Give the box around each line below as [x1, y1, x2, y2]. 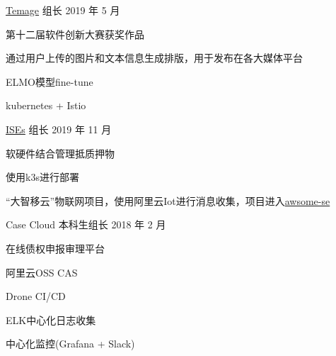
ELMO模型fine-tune [6, 74, 93, 89]
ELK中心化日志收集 [6, 312, 96, 327]
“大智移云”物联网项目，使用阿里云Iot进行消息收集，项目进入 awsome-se [6, 193, 330, 208]
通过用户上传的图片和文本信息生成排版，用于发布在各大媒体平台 [6, 50, 303, 65]
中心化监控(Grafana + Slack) [6, 336, 135, 351]
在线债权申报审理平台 [6, 240, 105, 255]
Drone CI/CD [6, 289, 66, 304]
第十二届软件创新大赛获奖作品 [6, 26, 144, 41]
